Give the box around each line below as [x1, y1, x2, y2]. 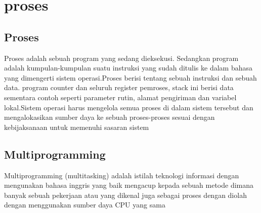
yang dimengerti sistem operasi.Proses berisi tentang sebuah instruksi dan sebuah [4, 72, 257, 83]
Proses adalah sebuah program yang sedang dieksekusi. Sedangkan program [4, 52, 239, 63]
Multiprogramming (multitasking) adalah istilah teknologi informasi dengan [4, 170, 239, 180]
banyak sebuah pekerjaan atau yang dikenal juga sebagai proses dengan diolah [4, 189, 247, 200]
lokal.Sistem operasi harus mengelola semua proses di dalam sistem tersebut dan [4, 102, 253, 112]
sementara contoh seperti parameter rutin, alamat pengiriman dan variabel [4, 92, 237, 102]
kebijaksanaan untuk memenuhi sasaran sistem [4, 121, 149, 132]
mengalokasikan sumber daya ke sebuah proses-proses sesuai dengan [4, 112, 215, 122]
